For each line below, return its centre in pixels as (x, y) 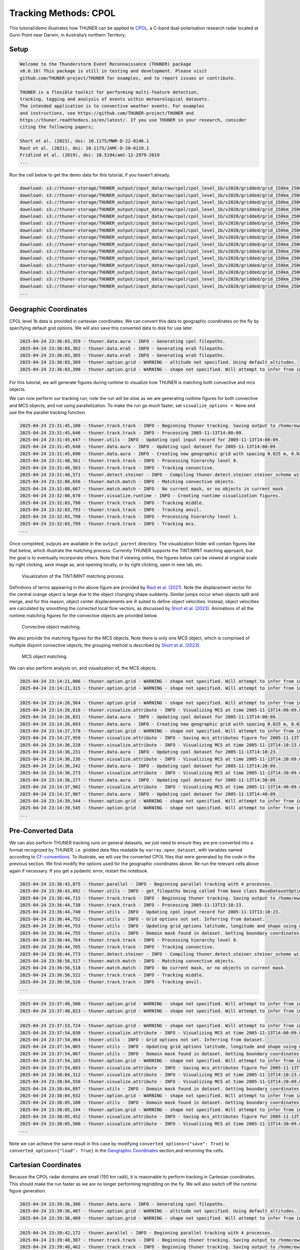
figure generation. (28, 1191)
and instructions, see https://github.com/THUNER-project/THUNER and (107, 113)
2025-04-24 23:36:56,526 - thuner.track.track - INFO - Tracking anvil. (111, 982)
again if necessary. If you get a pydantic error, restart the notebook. (79, 870)
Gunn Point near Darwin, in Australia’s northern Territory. (67, 34)
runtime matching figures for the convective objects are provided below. (83, 615)
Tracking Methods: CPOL (62, 13)
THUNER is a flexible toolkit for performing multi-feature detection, (109, 92)
